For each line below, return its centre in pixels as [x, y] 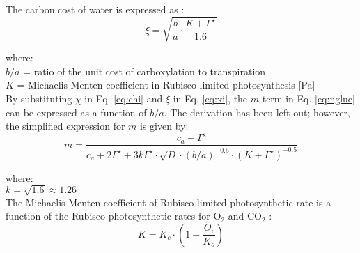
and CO [245, 216]
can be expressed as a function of [76, 112]
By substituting [39, 98]
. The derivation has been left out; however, [257, 112]
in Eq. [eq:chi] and [124, 98]
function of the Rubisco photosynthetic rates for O [114, 216]
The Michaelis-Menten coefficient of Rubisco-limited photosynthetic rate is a [169, 202]
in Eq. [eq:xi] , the [210, 98]
